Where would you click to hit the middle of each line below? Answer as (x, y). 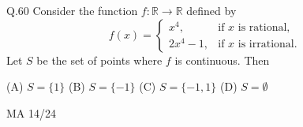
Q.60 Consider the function (72, 10)
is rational (262, 28)
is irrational (266, 45)
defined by (211, 10)
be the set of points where (99, 60)
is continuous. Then (222, 60)
